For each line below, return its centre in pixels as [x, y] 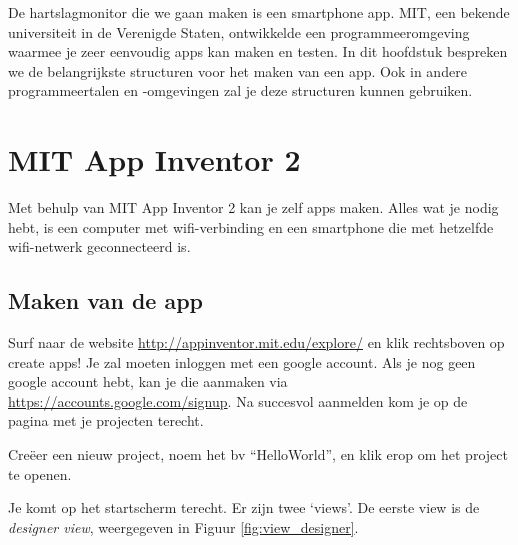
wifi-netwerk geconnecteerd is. [99, 246]
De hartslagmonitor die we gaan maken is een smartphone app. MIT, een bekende [259, 12]
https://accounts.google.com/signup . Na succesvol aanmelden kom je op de [238, 400]
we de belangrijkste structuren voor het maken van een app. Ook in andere [237, 70]
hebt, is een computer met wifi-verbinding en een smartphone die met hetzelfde [251, 226]
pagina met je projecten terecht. [106, 420]
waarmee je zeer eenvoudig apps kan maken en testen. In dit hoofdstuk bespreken [258, 51]
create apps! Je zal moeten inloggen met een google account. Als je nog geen [242, 361]
